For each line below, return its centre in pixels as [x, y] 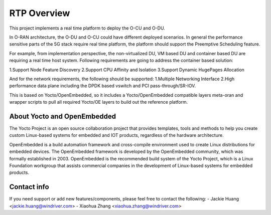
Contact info [29, 187]
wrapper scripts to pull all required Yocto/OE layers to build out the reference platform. [99, 102]
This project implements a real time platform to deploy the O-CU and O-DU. [87, 28]
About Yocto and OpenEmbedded [63, 116]
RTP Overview [40, 13]
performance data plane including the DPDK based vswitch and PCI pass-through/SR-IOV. [102, 86]
